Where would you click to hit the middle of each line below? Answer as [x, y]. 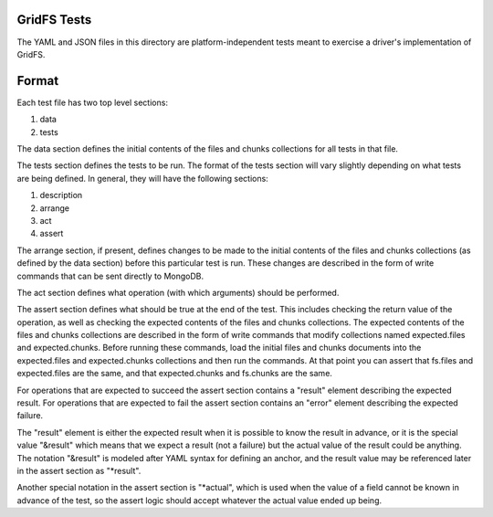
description [61, 195]
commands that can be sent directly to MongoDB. [110, 276]
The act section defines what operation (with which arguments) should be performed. [178, 292]
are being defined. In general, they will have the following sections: [142, 178]
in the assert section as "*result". [79, 470]
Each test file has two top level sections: [93, 102]
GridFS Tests [54, 20]
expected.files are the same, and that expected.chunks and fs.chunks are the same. [175, 374]
